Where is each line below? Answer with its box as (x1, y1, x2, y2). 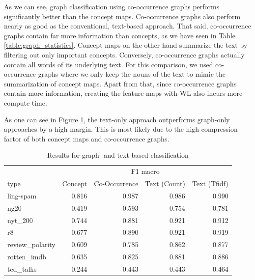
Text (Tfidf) (192, 178, 228, 188)
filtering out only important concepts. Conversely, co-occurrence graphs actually (4, 49, 245, 59)
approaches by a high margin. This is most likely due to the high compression (4, 124, 238, 134)
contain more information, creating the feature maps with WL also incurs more (4, 88, 243, 98)
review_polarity (7, 239, 56, 250)
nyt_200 (7, 215, 33, 225)
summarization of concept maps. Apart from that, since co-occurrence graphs (4, 78, 237, 88)
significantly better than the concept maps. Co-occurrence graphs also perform (4, 11, 241, 21)
